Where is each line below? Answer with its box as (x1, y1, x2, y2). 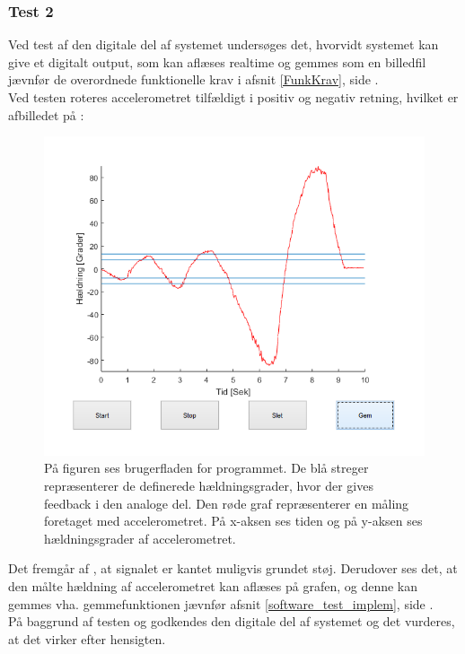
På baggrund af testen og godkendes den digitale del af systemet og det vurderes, (8, 612, 455, 631)
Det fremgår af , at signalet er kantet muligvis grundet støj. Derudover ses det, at (8, 559, 458, 578)
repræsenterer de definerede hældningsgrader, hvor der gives (44, 475, 373, 494)
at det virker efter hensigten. (8, 629, 166, 648)
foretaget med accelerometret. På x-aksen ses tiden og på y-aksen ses (44, 511, 423, 530)
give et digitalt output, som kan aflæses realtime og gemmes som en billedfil (8, 52, 426, 71)
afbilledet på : (8, 105, 84, 124)
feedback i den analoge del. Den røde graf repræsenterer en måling (44, 493, 409, 512)
